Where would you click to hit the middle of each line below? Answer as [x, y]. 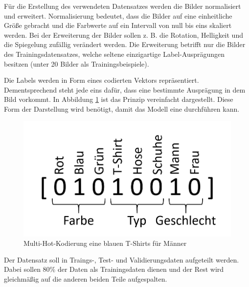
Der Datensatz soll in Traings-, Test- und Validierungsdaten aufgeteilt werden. [122, 259]
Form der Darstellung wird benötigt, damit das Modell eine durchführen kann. [122, 108]
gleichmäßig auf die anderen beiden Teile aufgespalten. [86, 278]
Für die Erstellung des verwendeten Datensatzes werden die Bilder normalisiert [123, 6]
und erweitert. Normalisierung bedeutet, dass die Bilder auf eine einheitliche [118, 15]
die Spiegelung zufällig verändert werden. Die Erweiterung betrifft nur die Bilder [125, 44]
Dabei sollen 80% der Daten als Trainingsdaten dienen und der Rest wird [114, 269]
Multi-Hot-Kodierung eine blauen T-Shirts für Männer [105, 243]
